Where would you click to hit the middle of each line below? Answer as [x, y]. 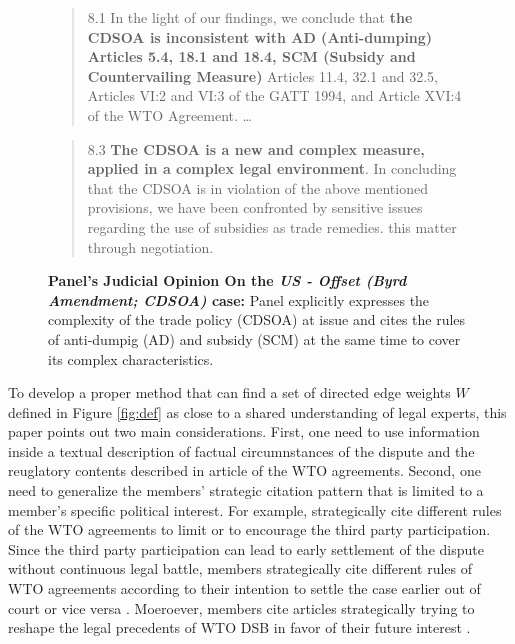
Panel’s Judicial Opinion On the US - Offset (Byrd [227, 280]
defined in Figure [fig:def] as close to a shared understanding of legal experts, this [257, 411]
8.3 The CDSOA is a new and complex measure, [256, 148]
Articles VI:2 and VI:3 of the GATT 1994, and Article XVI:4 [274, 95]
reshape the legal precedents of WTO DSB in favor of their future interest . [239, 627]
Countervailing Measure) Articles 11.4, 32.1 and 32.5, [262, 75]
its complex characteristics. [131, 358]
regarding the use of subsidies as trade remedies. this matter [272, 226]
